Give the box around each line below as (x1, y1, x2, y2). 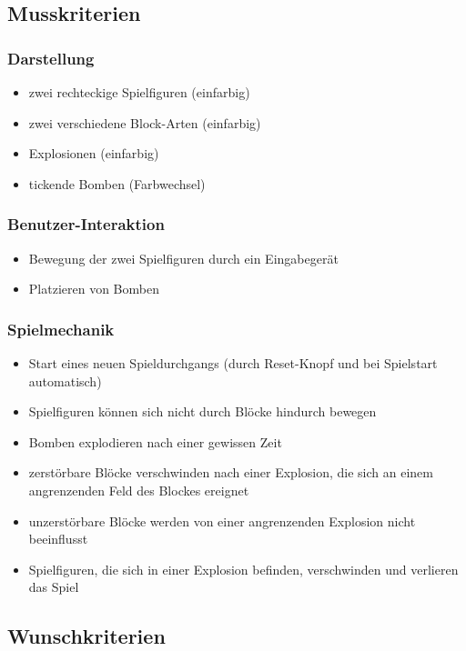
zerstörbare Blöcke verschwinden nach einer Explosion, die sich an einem (28, 463, 433, 482)
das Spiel (28, 577, 79, 596)
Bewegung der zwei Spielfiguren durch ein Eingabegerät (28, 248, 339, 267)
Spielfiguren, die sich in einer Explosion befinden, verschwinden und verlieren (28, 559, 459, 578)
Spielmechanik (7, 317, 115, 340)
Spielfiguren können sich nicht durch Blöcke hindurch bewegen (28, 402, 377, 421)
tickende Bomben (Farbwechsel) (28, 174, 206, 193)
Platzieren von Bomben (28, 279, 159, 298)
